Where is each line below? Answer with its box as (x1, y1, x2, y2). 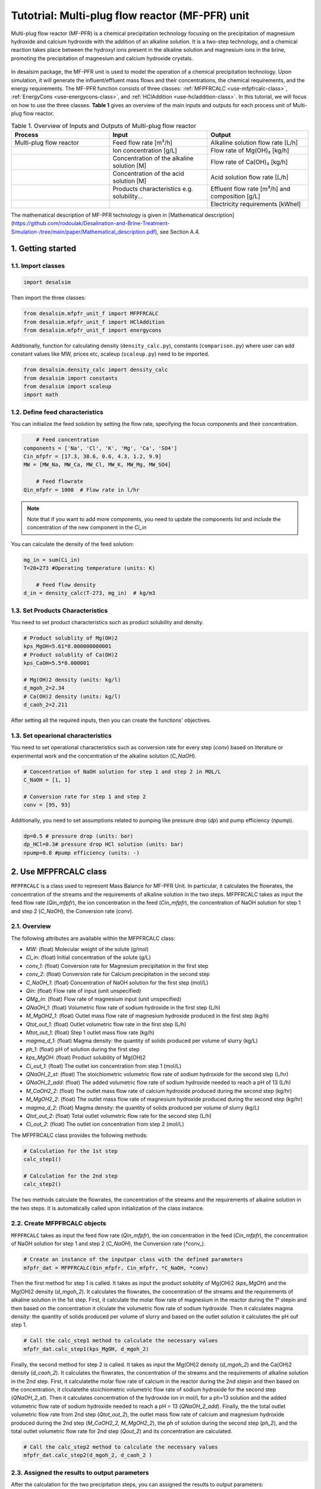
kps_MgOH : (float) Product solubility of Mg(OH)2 (26, 1054, 146, 1061)
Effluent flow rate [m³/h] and (210, 185, 291, 193)
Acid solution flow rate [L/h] (210, 173, 288, 181)
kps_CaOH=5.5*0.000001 (23, 660, 90, 666)
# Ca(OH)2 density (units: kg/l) (23, 693, 121, 700)
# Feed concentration (36, 437, 99, 443)
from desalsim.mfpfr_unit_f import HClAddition (23, 319, 165, 325)
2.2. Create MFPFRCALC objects (11, 1219, 106, 1228)
